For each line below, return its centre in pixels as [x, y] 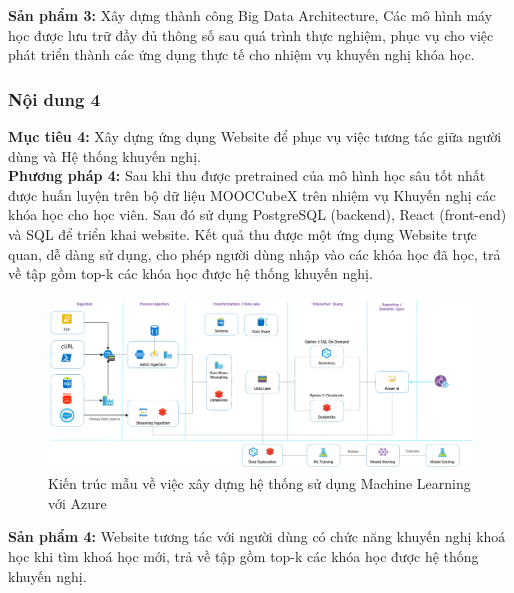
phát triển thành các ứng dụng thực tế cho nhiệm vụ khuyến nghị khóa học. [241, 54]
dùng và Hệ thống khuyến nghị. [104, 155]
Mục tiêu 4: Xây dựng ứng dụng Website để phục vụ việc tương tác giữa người [255, 136]
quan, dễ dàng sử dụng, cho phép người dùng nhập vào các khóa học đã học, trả [254, 253]
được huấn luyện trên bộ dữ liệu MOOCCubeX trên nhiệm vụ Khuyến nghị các [252, 194]
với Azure [77, 502]
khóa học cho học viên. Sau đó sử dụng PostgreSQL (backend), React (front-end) [257, 214]
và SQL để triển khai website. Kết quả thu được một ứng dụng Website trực [242, 233]
